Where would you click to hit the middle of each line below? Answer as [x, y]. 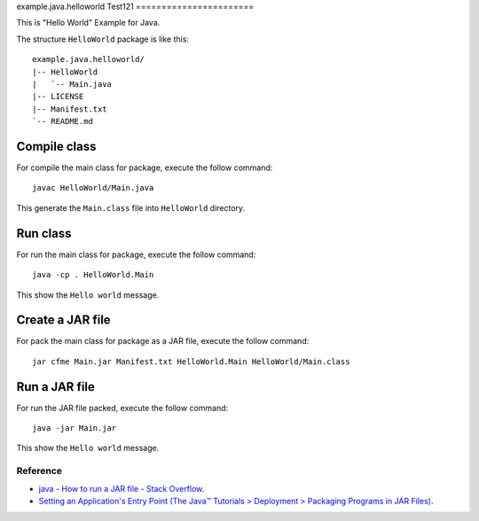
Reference [39, 471]
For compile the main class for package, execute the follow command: [145, 167]
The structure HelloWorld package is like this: [103, 39]
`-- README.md [63, 121]
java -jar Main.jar [75, 428]
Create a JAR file [63, 320]
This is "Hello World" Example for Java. [88, 23]
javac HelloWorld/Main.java [93, 188]
